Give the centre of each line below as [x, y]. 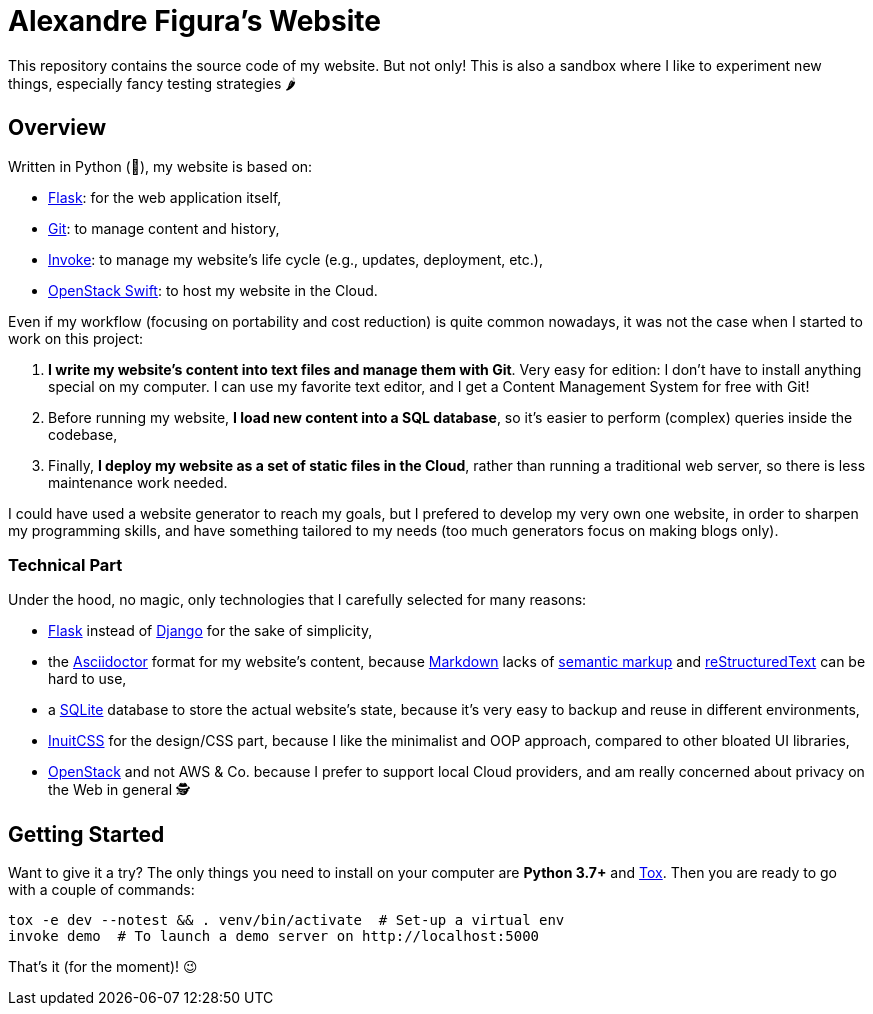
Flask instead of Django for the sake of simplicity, [210, 631]
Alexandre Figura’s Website [194, 21]
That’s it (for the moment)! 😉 [103, 967]
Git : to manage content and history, [164, 228]
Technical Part [65, 564]
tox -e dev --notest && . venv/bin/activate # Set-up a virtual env [286, 920]
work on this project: [76, 338]
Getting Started [86, 834]
